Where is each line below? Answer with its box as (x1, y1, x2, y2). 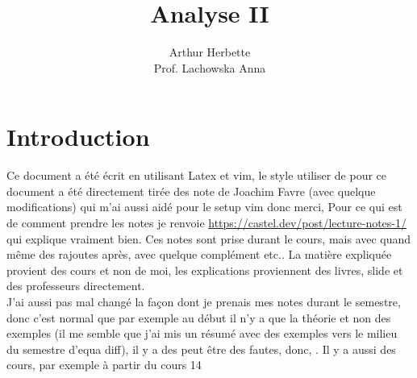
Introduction (6, 120, 150, 153)
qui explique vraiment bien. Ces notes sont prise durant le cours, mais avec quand (6, 230, 411, 247)
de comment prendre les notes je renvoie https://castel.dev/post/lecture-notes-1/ (6, 214, 407, 231)
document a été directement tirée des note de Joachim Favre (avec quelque (6, 182, 376, 199)
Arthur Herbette (169, 44, 251, 60)
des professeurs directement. (6, 277, 145, 294)
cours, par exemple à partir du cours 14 (6, 356, 202, 373)
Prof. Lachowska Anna (153, 59, 266, 76)
